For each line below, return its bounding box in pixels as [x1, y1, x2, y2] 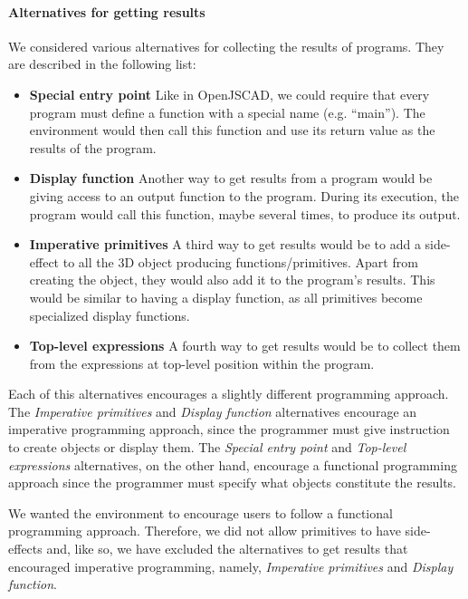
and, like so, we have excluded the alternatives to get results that [46, 539, 408, 558]
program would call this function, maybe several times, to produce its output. [29, 204, 461, 223]
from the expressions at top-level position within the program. [29, 353, 375, 372]
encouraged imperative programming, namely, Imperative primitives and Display [8, 556, 454, 575]
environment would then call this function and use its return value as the [29, 121, 435, 140]
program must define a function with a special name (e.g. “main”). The [29, 102, 425, 121]
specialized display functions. [29, 305, 190, 324]
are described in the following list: [8, 54, 196, 73]
